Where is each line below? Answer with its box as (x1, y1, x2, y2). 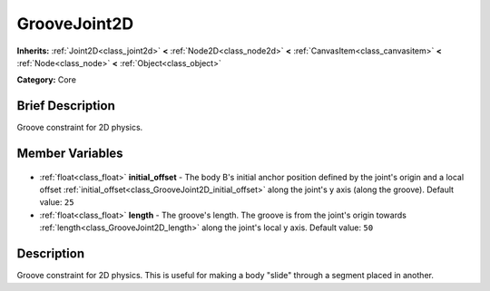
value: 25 (39, 197, 74, 208)
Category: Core (16, 74, 77, 85)
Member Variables (16, 146, 123, 161)
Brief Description (16, 98, 115, 113)
